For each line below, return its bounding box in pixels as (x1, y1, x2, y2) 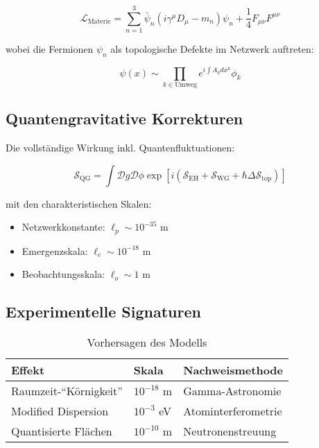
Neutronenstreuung (183, 423, 277, 440)
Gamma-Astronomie (183, 383, 282, 399)
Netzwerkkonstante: (21, 219, 105, 234)
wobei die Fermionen (6, 42, 94, 56)
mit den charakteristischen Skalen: (6, 196, 152, 210)
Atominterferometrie (183, 403, 282, 420)
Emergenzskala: (21, 243, 88, 258)
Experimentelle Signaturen (6, 301, 201, 322)
